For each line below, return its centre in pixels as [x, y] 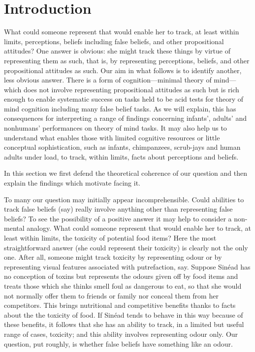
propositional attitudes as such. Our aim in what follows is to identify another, [123, 70]
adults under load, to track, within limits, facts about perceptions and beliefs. [121, 156]
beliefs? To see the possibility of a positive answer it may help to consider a [118, 218]
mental [14, 228]
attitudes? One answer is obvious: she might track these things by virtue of [117, 51]
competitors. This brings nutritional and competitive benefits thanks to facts [120, 305]
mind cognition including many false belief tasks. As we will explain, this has [120, 108]
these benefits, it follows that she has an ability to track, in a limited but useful [124, 324]
